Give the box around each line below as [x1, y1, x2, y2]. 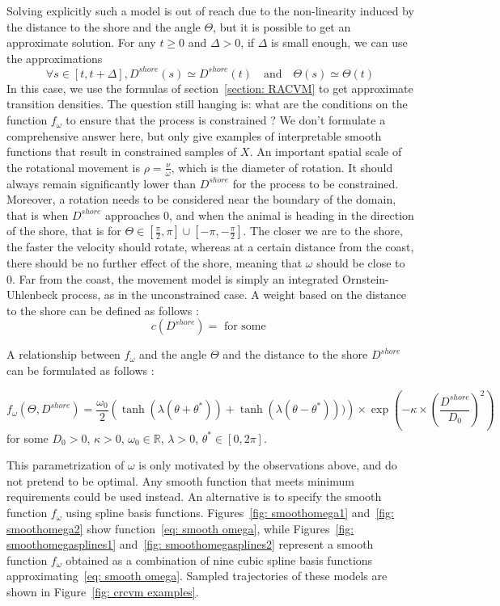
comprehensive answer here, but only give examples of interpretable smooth [6, 127, 382, 144]
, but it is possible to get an [213, 18, 351, 35]
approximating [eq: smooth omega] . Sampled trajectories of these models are [6, 567, 388, 584]
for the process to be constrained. [232, 175, 399, 191]
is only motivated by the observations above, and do [138, 457, 397, 473]
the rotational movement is [6, 158, 140, 175]
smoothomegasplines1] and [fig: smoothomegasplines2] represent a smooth [6, 536, 374, 553]
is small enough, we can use [271, 34, 408, 51]
